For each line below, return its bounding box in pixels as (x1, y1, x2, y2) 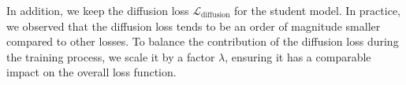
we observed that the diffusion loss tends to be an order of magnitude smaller (6, 17, 381, 34)
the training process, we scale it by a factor (6, 48, 215, 65)
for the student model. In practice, (234, 2, 400, 18)
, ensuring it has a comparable (225, 48, 371, 65)
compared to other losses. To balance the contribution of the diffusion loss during (6, 33, 399, 50)
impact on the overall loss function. (6, 64, 177, 80)
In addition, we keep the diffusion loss (6, 2, 189, 18)
